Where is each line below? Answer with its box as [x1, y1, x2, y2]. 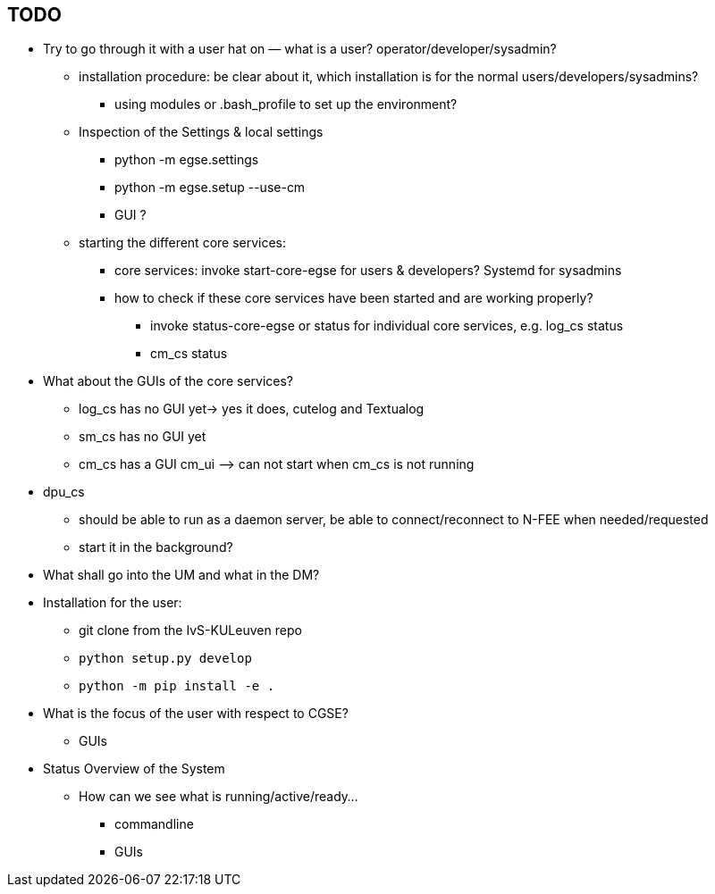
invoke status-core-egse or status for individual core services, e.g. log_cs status [150, 318, 624, 334]
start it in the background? [79, 539, 233, 556]
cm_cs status [150, 346, 228, 362]
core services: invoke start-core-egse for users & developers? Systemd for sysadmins [114, 263, 622, 279]
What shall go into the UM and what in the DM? [43, 567, 320, 583]
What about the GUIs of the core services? [43, 373, 293, 389]
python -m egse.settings [114, 152, 259, 168]
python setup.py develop [79, 651, 252, 666]
